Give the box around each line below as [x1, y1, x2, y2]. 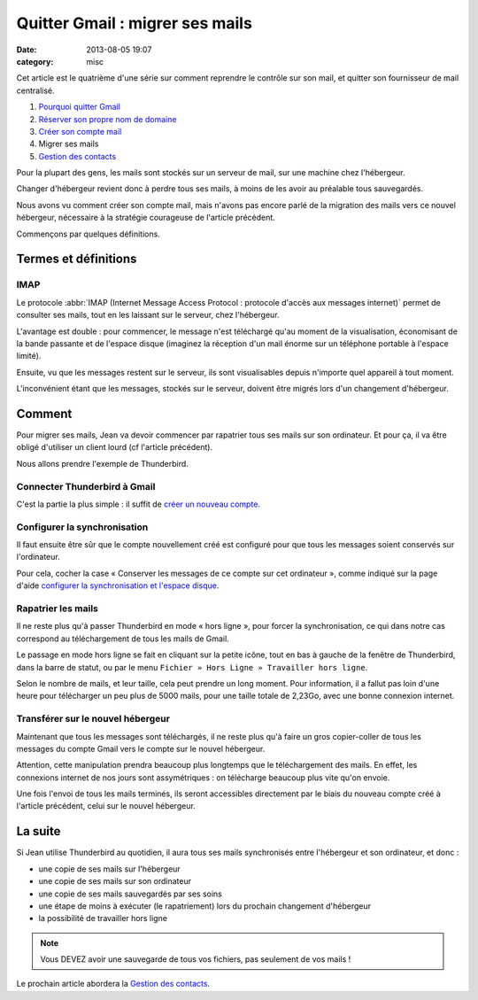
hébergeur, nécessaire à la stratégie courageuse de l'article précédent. [16, 213, 276, 223]
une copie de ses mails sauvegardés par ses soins [38, 888, 223, 899]
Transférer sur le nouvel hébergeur [16, 713, 170, 725]
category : [16, 56, 54, 66]
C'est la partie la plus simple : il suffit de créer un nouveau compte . [16, 499, 261, 509]
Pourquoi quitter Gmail [38, 102, 121, 112]
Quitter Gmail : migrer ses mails [16, 13, 252, 33]
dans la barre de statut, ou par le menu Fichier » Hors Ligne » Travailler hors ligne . [16, 662, 368, 672]
